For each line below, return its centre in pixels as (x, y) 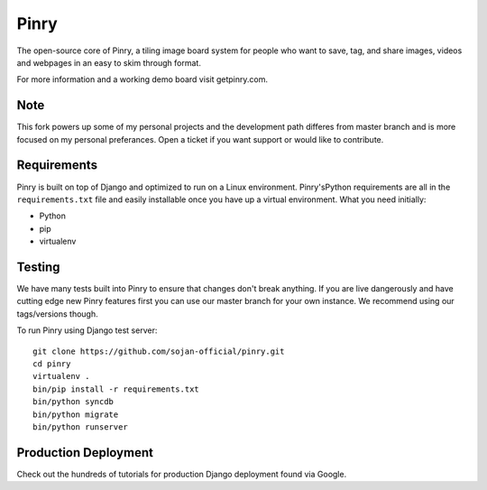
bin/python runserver (80, 427)
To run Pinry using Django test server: (87, 330)
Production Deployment (85, 453)
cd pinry (52, 364)
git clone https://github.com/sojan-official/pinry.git (159, 351)
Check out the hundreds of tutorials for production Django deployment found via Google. (182, 474)
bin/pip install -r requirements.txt (116, 389)
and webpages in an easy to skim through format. (109, 62)
